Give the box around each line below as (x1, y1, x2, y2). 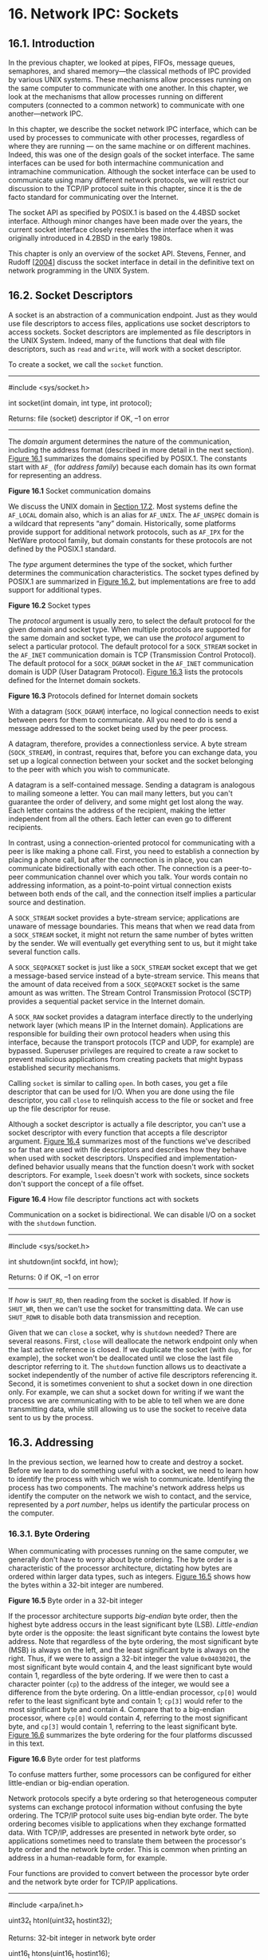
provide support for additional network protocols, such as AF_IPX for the (8, 527, 245, 537)
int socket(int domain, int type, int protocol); (8, 397, 152, 408)
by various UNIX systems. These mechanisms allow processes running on (8, 75, 252, 84)
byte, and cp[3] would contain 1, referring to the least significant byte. (8, 1721, 238, 1731)
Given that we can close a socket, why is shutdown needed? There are (8, 1327, 237, 1337)
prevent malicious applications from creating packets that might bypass (8, 1054, 243, 1064)
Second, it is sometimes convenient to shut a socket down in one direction (8, 1379, 253, 1388)
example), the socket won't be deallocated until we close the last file (8, 1353, 234, 1363)
